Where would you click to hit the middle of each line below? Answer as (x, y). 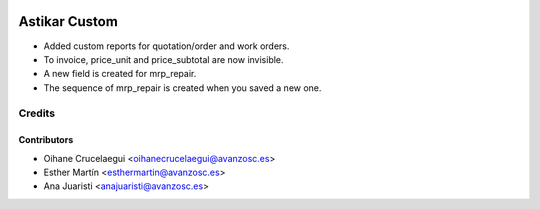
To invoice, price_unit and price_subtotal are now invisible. (163, 59)
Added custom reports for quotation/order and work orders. (166, 46)
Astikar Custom (68, 21)
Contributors (46, 140)
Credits (36, 113)
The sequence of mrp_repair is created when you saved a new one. (182, 87)
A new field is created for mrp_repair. (120, 74)
